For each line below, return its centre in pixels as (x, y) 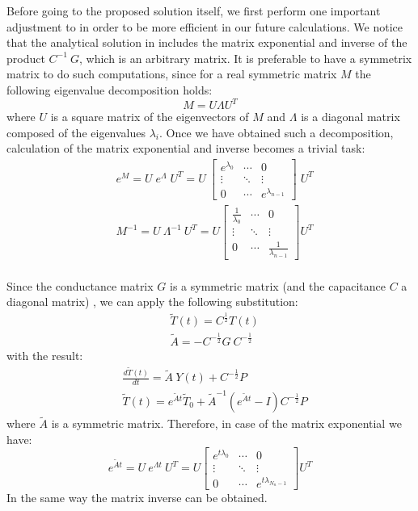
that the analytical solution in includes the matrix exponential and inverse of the (207, 42)
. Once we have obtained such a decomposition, (277, 132)
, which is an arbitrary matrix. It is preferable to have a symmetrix (246, 58)
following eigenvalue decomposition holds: (110, 89)
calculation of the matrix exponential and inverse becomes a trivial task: (186, 148)
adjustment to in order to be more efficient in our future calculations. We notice (205, 26)
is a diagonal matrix (350, 117)
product (26, 58)
